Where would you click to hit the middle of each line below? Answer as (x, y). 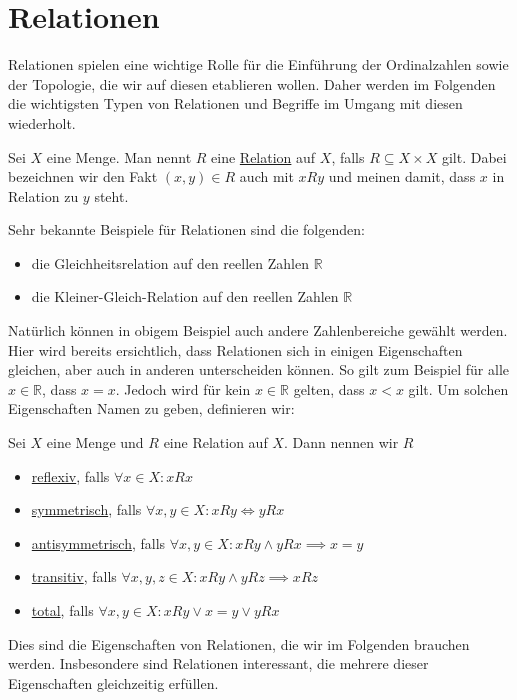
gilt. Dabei (474, 156)
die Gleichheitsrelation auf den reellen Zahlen (170, 262)
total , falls (62, 610)
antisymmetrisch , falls (98, 542)
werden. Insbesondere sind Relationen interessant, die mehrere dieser (218, 663)
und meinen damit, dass (402, 176)
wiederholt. (42, 122)
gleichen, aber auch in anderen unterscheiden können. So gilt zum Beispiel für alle (259, 369)
